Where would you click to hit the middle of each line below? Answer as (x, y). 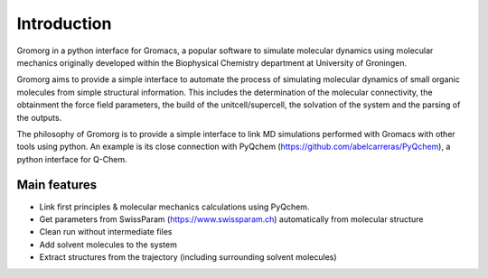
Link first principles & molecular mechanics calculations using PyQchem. (174, 207)
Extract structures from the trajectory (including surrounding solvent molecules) (188, 257)
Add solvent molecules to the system (108, 245)
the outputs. (39, 117)
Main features (57, 185)
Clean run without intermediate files (106, 232)
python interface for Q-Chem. (72, 159)
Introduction (64, 23)
